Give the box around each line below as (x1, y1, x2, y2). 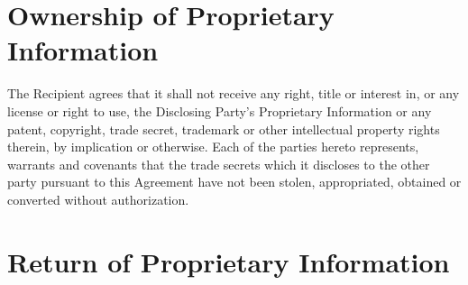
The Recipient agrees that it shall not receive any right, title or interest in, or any (7, 84, 460, 103)
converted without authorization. (7, 189, 189, 208)
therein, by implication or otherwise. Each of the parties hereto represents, (7, 137, 419, 156)
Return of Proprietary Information (7, 243, 450, 280)
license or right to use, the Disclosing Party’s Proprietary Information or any (7, 101, 432, 120)
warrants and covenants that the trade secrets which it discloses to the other (7, 154, 430, 173)
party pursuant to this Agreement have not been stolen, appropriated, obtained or (7, 172, 462, 191)
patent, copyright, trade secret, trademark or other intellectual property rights (7, 119, 440, 138)
